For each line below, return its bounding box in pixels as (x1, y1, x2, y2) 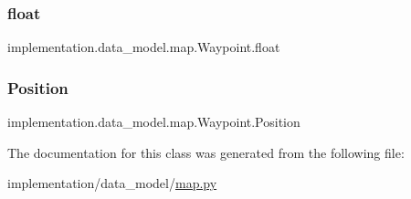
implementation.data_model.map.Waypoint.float (7, 37, 280, 57)
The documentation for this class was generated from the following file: (7, 142, 405, 162)
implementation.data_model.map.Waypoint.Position (7, 112, 300, 131)
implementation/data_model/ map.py (7, 173, 217, 193)
